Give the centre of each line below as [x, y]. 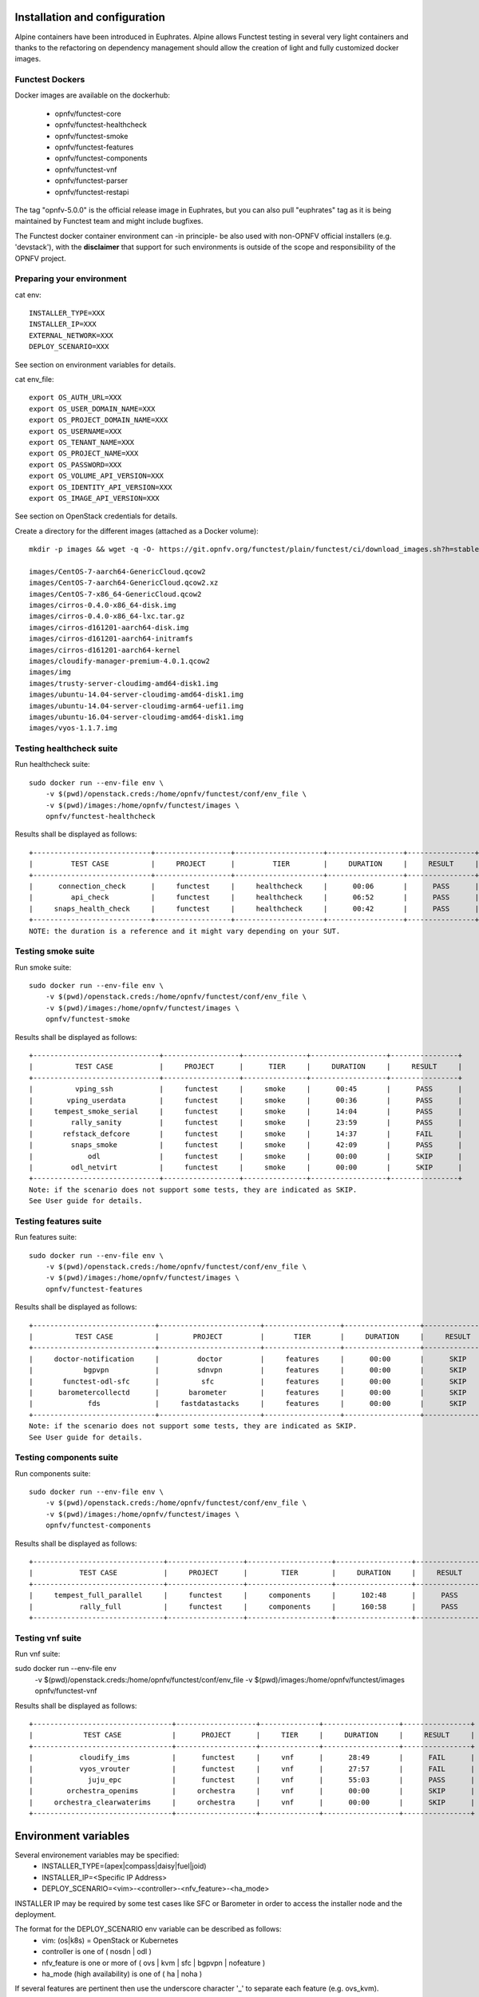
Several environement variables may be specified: [97, 1855]
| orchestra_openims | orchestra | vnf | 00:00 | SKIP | [252, 1791]
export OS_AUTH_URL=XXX [75, 398]
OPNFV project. [41, 258]
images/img [50, 672]
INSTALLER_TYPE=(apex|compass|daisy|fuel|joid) [124, 1866]
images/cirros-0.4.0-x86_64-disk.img [103, 605]
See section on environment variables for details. [95, 364]
